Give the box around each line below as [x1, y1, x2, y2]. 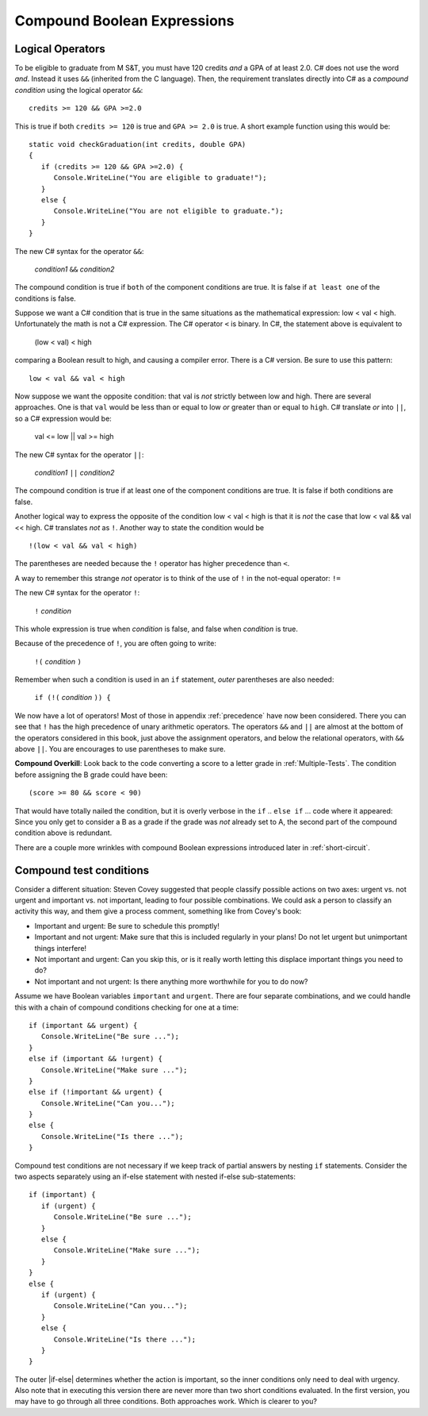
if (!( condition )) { [34, 693, 111, 702]
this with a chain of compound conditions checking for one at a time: [14, 1002, 239, 1012]
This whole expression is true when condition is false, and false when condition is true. [14, 624, 299, 633]
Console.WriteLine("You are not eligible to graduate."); [53, 206, 285, 216]
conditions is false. [14, 294, 77, 303]
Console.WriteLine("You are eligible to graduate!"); [53, 173, 267, 183]
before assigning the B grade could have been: [14, 770, 168, 779]
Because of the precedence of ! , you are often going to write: [14, 639, 217, 648]
